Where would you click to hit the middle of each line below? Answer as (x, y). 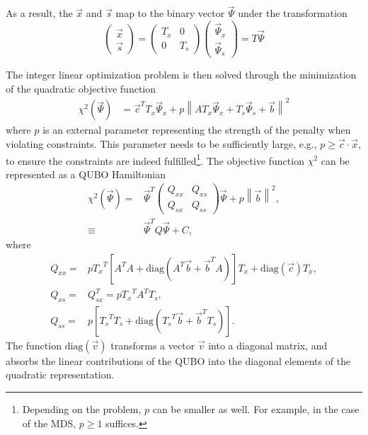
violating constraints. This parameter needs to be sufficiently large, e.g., (161, 143)
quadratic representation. (60, 375)
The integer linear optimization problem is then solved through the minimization (181, 75)
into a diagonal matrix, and (268, 345)
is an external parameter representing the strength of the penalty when (197, 130)
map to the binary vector (170, 13)
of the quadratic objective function (81, 88)
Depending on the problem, (82, 409)
